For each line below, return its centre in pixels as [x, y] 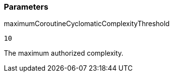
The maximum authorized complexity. [64, 53]
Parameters [26, 7]
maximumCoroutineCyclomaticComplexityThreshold [87, 24]
